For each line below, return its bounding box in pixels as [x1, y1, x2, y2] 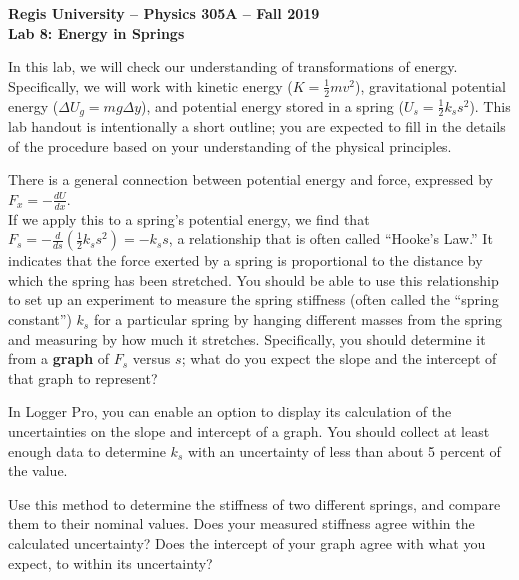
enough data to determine [8, 440, 166, 461]
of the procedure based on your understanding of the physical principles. [8, 135, 452, 156]
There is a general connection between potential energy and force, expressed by [8, 169, 493, 190]
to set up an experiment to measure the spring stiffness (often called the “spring [8, 289, 499, 310]
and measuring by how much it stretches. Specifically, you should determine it [8, 328, 486, 349]
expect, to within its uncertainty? [8, 552, 213, 573]
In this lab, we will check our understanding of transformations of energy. [8, 56, 458, 77]
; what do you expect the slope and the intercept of [181, 348, 497, 369]
